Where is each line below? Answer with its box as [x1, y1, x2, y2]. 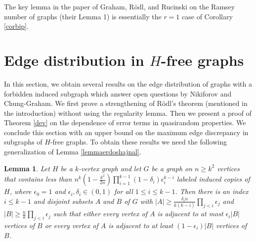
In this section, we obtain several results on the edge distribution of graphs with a [4, 78, 252, 89]
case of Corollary [182, 11, 233, 21]
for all [114, 186, 133, 196]
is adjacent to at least [108, 220, 173, 230]
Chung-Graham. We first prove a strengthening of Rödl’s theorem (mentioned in [4, 98, 248, 108]
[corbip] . [4, 21, 29, 31]
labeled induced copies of [176, 174, 250, 184]
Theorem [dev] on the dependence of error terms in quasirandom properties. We [4, 117, 246, 128]
